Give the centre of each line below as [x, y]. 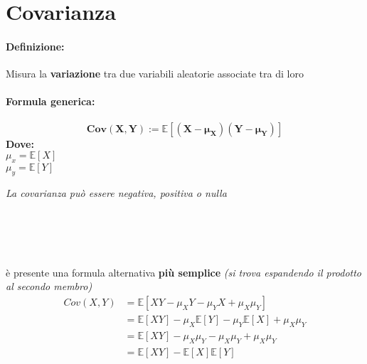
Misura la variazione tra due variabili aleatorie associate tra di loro [155, 74]
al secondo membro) [49, 286]
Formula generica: [50, 101]
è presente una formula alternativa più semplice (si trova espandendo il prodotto [184, 272]
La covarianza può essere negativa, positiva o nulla [116, 192]
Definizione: [35, 46]
